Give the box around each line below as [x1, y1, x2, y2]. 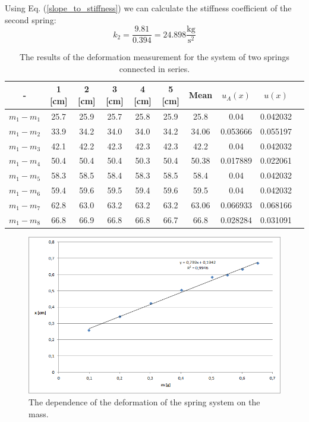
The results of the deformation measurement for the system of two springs [19, 51, 290, 63]
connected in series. [119, 62, 190, 74]
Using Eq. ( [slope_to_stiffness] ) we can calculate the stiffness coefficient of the [5, 2, 292, 14]
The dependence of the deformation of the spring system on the [29, 396, 260, 408]
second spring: [5, 13, 56, 26]
